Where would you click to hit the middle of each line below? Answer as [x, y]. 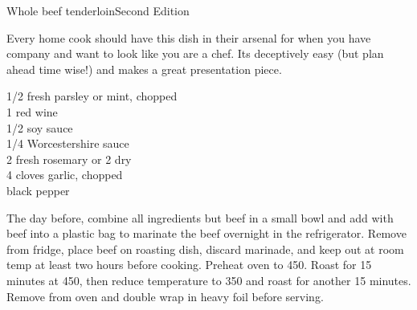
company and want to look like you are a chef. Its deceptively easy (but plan [195, 53]
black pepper [38, 190]
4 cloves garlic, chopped [65, 175]
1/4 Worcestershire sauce [68, 143]
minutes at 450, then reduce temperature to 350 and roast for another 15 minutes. [209, 280]
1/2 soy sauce [40, 127]
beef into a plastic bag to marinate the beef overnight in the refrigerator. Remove [206, 233]
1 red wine [32, 111]
